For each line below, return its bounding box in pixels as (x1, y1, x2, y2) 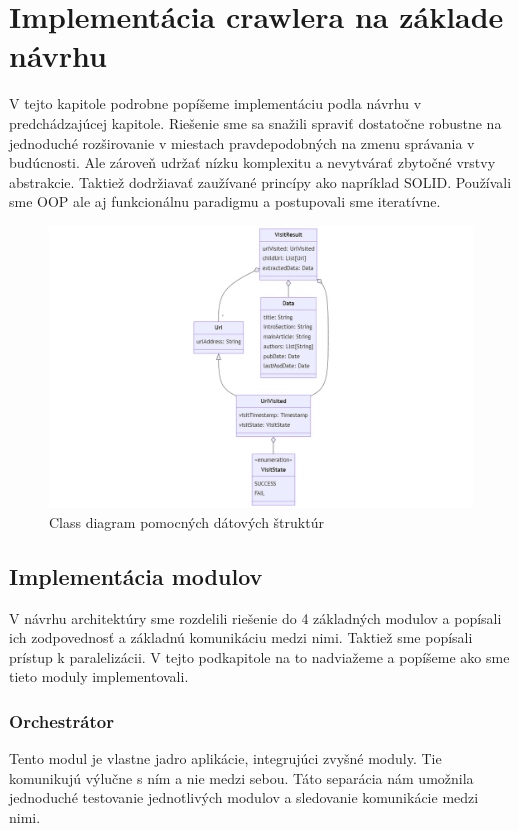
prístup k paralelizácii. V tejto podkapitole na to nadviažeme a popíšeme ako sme (9, 646, 510, 667)
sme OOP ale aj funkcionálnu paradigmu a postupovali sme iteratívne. (9, 191, 441, 212)
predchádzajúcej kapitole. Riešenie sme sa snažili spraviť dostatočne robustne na (9, 112, 502, 133)
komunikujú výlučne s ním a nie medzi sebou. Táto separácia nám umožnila (9, 767, 474, 788)
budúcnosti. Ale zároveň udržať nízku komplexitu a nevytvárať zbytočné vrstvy (9, 152, 496, 173)
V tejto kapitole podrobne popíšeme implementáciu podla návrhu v (9, 93, 422, 114)
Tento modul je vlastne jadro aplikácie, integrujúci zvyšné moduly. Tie (9, 748, 442, 769)
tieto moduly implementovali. (9, 666, 189, 687)
